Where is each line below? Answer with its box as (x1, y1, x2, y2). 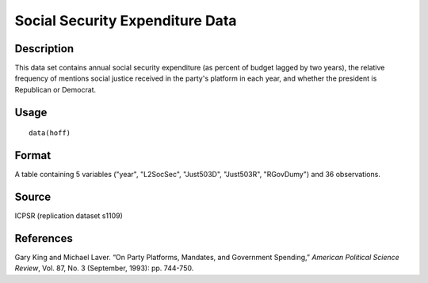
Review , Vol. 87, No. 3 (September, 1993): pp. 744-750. (14, 263, 194, 273)
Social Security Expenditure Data (14, 12, 237, 29)
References (14, 232, 73, 245)
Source (14, 190, 52, 203)
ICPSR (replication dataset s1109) (14, 211, 123, 221)
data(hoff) (29, 129, 71, 138)
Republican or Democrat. (14, 85, 97, 94)
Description (14, 42, 75, 55)
